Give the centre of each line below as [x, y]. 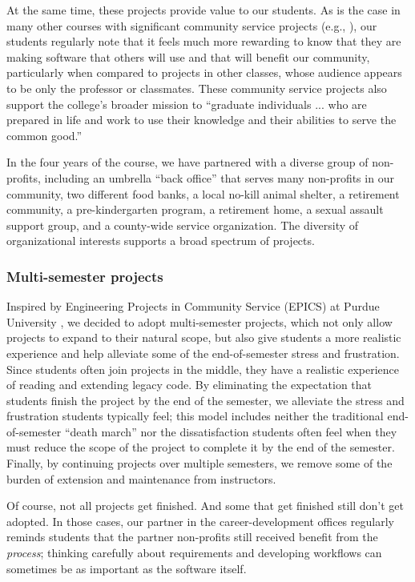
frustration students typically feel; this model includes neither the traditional [195, 416]
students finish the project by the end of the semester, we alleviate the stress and [205, 400]
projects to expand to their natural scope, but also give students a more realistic [204, 337]
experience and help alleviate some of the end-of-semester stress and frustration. [203, 353]
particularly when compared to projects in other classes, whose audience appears [204, 72]
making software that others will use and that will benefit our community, [188, 56]
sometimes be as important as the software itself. [127, 568]
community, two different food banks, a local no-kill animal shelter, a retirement [203, 193]
